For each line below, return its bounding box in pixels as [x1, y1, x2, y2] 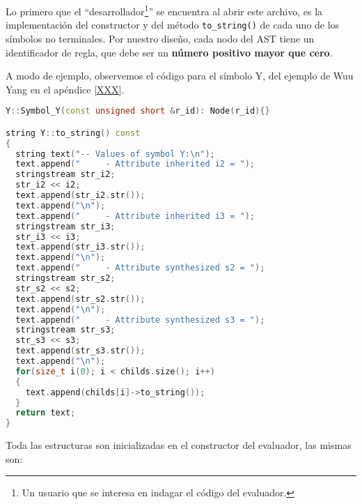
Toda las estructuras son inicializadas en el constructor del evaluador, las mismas [6, 438, 352, 452]
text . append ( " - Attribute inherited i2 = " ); [15, 159, 255, 169]
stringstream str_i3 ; [15, 221, 116, 231]
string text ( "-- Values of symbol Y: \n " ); [15, 148, 215, 159]
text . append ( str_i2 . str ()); [15, 190, 145, 201]
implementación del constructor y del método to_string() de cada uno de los [6, 17, 340, 32]
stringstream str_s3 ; [15, 325, 116, 335]
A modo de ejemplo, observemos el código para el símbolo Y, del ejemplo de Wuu [6, 68, 354, 83]
